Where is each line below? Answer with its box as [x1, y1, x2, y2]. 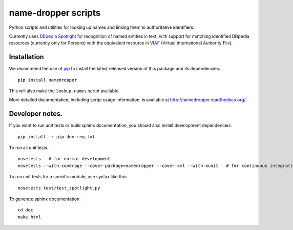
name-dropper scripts [9, 7, 101, 18]
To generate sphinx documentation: [9, 196, 81, 202]
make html [18, 214, 41, 220]
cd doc [18, 208, 34, 213]
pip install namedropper [18, 77, 77, 83]
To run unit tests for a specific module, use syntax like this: [9, 174, 127, 180]
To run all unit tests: [9, 145, 49, 151]
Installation [9, 53, 44, 61]
